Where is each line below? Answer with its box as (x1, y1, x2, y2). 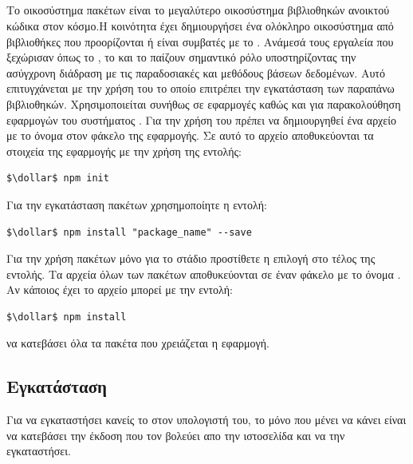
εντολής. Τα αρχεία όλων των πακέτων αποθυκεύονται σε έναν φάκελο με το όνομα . (6, 265, 401, 282)
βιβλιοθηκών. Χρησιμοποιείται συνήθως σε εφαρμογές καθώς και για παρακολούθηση (6, 95, 401, 112)
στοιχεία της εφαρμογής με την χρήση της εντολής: (6, 142, 242, 159)
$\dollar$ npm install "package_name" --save (6, 226, 252, 238)
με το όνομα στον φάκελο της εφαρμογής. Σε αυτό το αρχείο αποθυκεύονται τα (6, 127, 374, 144)
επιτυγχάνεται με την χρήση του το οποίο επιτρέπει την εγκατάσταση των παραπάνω (6, 80, 395, 97)
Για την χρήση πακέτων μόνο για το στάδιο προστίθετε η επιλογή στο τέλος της (6, 250, 376, 267)
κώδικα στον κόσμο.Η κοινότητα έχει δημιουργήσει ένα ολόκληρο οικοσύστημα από (6, 17, 394, 34)
